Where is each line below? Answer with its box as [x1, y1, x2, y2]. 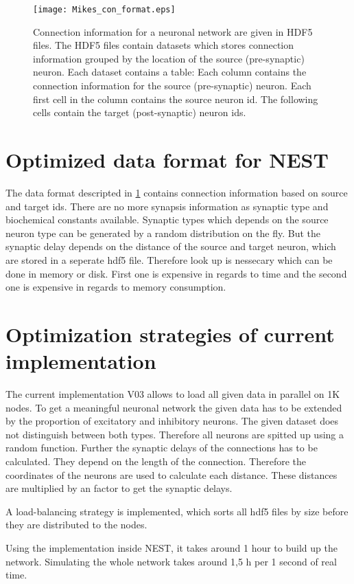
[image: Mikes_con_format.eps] [33, 5, 176, 14]
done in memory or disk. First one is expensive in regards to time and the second [5, 266, 347, 280]
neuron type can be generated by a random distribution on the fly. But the [5, 225, 320, 240]
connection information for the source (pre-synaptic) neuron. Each [33, 78, 311, 93]
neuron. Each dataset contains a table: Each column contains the [33, 65, 307, 79]
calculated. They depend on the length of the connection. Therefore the [5, 453, 306, 468]
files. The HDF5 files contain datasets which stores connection [33, 38, 294, 52]
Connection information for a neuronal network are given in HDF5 [33, 24, 313, 38]
